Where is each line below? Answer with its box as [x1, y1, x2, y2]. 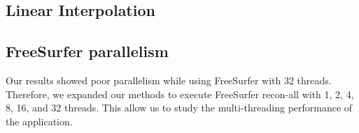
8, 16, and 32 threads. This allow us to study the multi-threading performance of [6, 100, 353, 115]
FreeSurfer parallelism [6, 40, 169, 62]
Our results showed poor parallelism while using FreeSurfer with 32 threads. [6, 72, 332, 87]
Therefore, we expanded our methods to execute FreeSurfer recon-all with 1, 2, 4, [6, 86, 354, 101]
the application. [6, 114, 73, 128]
